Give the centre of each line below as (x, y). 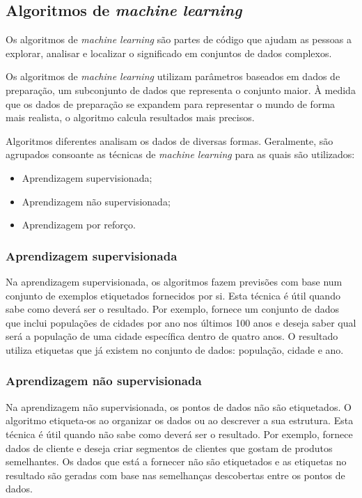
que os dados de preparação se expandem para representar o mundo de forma (171, 103)
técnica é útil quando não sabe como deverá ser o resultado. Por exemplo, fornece (179, 434)
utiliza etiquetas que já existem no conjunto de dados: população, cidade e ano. (175, 349)
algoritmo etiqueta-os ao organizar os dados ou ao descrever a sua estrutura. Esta (180, 420)
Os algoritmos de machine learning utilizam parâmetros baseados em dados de (173, 76)
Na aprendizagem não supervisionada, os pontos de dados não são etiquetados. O (179, 406)
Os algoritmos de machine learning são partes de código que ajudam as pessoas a (179, 39)
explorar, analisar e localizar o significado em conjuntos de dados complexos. (169, 53)
